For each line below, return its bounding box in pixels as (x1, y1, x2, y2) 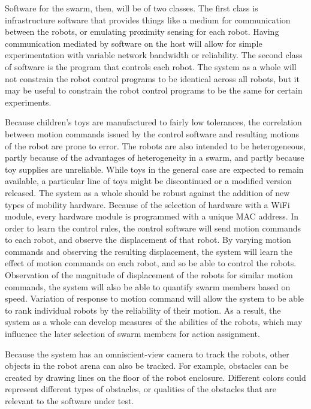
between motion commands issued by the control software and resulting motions (5, 127, 299, 140)
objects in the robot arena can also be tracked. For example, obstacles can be (5, 359, 289, 372)
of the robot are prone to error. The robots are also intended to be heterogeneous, (5, 139, 306, 152)
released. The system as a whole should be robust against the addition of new (5, 186, 290, 199)
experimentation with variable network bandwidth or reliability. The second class (5, 49, 303, 61)
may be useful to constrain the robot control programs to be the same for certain (5, 84, 303, 97)
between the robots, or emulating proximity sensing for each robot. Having (5, 25, 279, 38)
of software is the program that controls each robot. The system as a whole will (5, 60, 297, 73)
